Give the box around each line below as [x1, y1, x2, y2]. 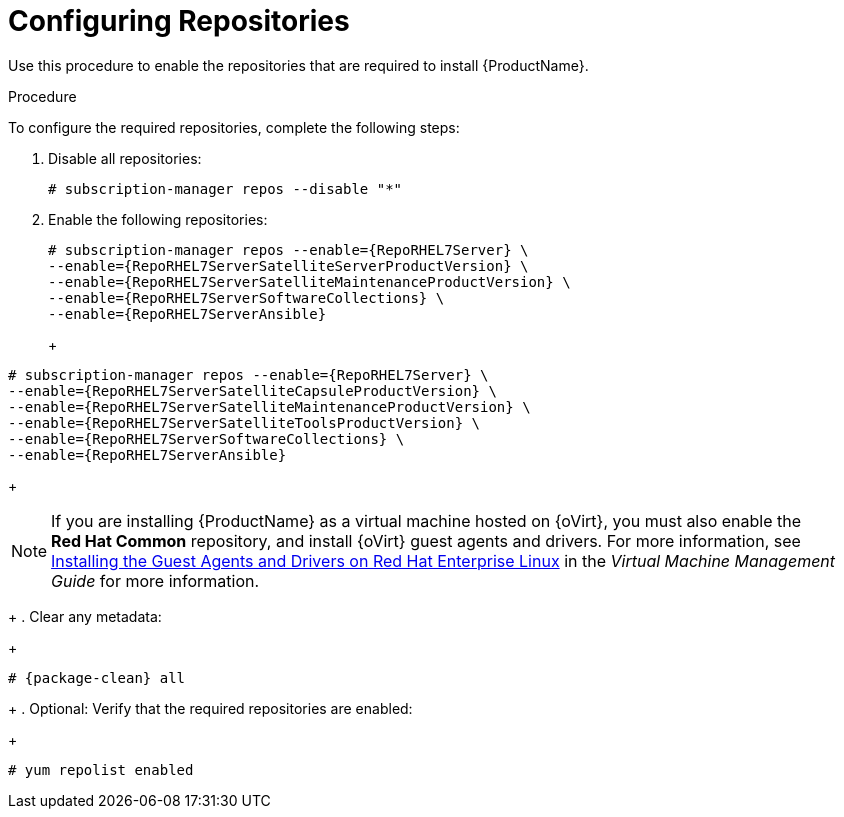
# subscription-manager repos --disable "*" [48, 180, 403, 197]
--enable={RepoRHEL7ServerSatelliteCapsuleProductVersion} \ [8, 382, 497, 399]
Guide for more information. [51, 570, 260, 591]
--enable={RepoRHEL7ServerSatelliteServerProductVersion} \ [48, 257, 529, 274]
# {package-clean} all [8, 669, 186, 686]
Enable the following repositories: [48, 210, 268, 228]
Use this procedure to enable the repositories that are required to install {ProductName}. [8, 56, 589, 74]
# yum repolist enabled [8, 761, 194, 778]
